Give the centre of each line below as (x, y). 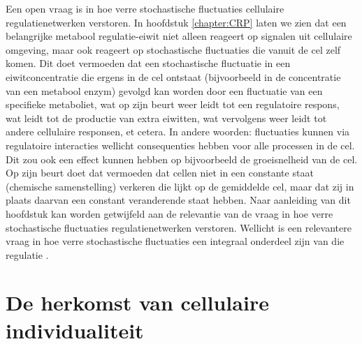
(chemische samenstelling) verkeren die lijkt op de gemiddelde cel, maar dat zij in (180, 186)
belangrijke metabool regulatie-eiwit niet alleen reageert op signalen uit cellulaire (179, 36)
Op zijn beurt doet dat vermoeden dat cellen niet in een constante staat (160, 173)
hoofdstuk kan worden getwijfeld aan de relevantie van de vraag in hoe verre (169, 213)
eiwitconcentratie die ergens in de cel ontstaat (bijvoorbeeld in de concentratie (173, 76)
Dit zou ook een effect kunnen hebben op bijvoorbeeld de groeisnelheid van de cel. (182, 159)
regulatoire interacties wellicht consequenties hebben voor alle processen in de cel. (180, 145)
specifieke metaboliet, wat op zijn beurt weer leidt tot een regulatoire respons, (173, 104)
